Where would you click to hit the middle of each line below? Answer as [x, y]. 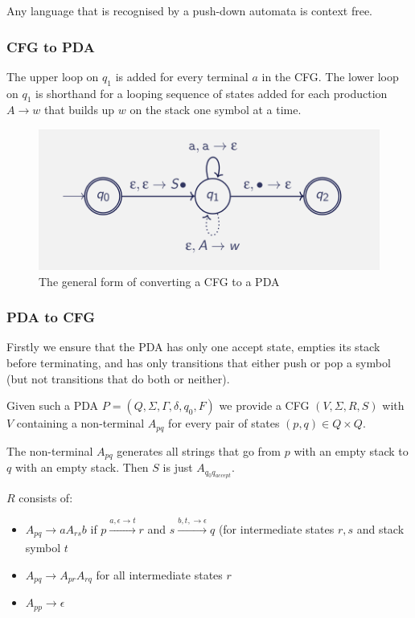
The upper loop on [53, 76]
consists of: [46, 498]
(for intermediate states [276, 528]
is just [178, 467]
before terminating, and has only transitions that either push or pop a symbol [199, 362]
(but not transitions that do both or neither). [118, 378]
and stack [380, 528]
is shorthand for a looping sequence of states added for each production [212, 93]
